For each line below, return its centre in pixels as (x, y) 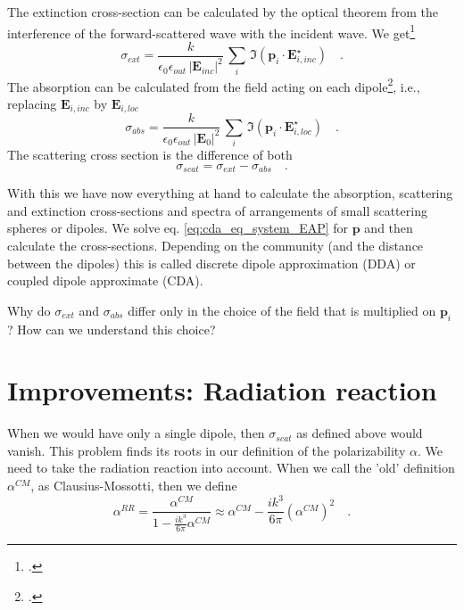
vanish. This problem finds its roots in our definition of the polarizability (207, 450)
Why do (29, 310)
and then (389, 228)
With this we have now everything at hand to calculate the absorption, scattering (230, 193)
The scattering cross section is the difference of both (150, 155)
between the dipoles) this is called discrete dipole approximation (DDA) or (211, 263)
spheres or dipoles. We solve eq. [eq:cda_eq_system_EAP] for (178, 228)
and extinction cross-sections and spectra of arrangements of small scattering (217, 210)
